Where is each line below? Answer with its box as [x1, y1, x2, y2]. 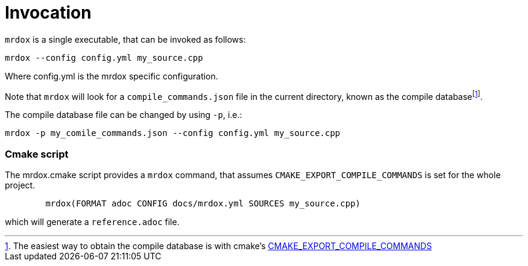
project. [5, 180, 36, 191]
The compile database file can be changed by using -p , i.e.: [5, 110, 242, 120]
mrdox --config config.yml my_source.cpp [5, 52, 203, 63]
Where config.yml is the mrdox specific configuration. [5, 70, 218, 81]
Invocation [5, 2, 92, 23]
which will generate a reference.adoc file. [5, 217, 180, 227]
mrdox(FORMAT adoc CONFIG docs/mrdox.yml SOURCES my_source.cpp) [45, 199, 361, 209]
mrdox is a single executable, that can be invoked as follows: [5, 34, 246, 45]
